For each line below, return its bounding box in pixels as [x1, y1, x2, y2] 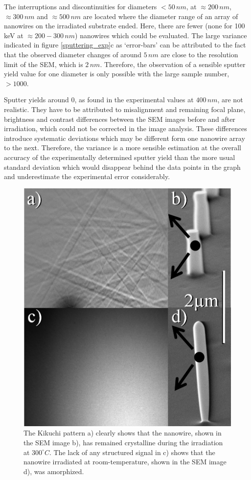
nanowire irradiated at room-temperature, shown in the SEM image [23, 457, 227, 467]
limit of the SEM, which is [4, 59, 83, 69]
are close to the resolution [160, 49, 238, 59]
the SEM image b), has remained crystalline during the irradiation [23, 437, 223, 448]
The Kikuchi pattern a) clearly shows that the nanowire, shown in [23, 428, 222, 438]
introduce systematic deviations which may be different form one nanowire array [4, 133, 245, 143]
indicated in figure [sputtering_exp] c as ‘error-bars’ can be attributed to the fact [4, 40, 246, 50]
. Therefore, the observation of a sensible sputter [100, 59, 246, 69]
